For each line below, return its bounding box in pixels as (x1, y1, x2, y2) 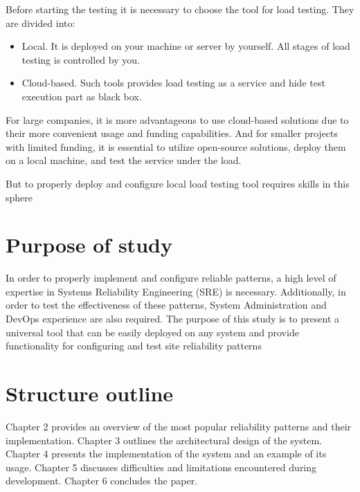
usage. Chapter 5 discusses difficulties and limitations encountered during (6, 459, 317, 474)
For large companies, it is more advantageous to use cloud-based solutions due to (6, 112, 349, 127)
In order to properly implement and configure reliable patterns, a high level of (6, 271, 336, 285)
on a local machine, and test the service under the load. (6, 153, 242, 167)
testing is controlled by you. (21, 52, 140, 66)
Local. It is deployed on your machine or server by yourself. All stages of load (21, 39, 350, 53)
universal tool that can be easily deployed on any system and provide (6, 325, 299, 339)
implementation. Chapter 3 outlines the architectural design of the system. (6, 432, 322, 447)
